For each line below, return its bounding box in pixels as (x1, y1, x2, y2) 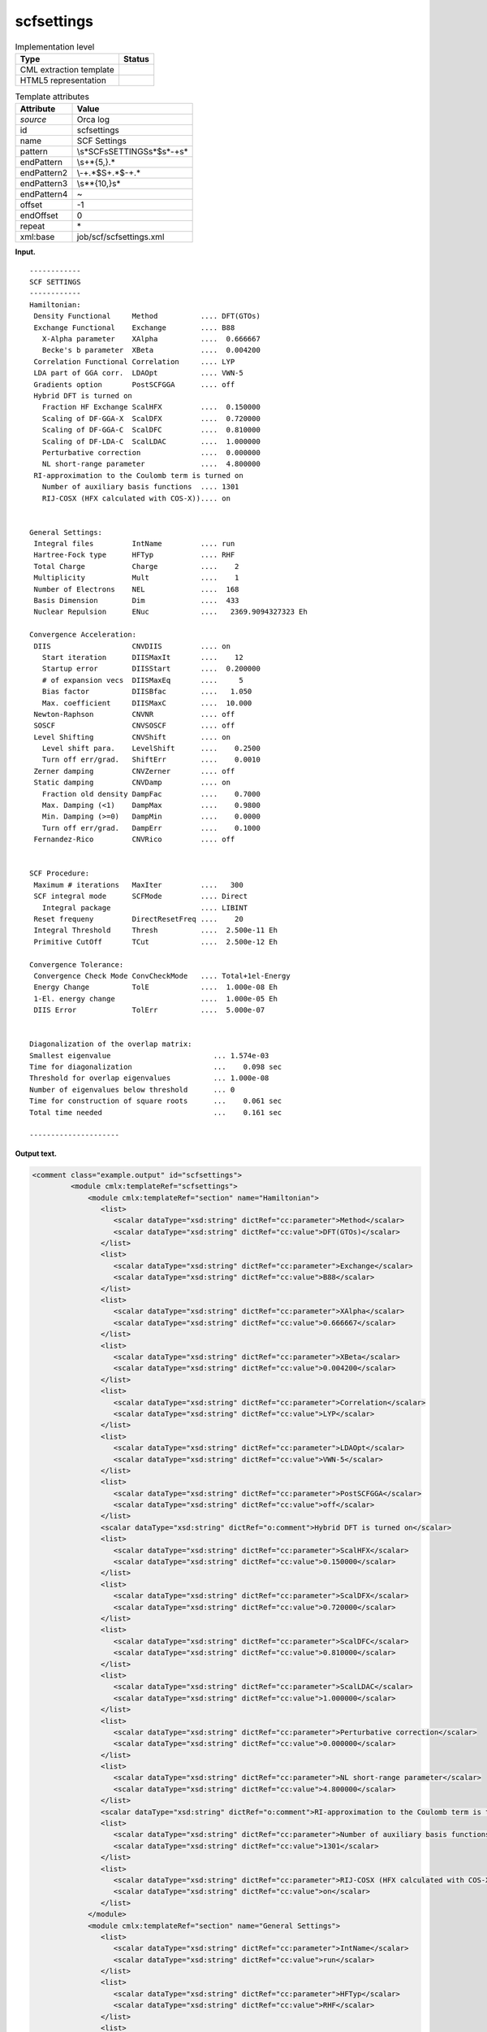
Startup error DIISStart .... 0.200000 (41, 664, 261, 674)
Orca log (76, 114, 110, 125)
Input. (15, 247, 36, 257)
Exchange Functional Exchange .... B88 (33, 323, 235, 332)
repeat (19, 220, 45, 232)
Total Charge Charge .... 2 (33, 562, 239, 571)
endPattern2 (19, 167, 68, 179)
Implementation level (15, 41, 95, 52)
